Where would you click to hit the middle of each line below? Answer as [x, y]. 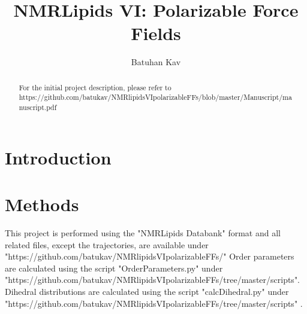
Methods [42, 204]
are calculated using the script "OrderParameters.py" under [114, 268]
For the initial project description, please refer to [95, 87]
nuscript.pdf [38, 107]
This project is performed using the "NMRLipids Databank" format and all [143, 232]
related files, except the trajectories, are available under [107, 244]
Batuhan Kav [156, 62]
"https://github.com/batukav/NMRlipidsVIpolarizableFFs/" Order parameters [150, 256]
